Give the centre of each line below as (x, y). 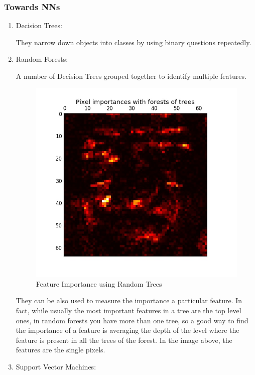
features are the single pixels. (60, 350)
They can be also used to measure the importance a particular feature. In (129, 300)
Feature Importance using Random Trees (99, 283)
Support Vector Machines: (56, 367)
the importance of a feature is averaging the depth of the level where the (127, 330)
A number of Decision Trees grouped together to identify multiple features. (131, 76)
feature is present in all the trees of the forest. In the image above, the (124, 340)
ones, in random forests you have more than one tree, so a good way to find (132, 320)
